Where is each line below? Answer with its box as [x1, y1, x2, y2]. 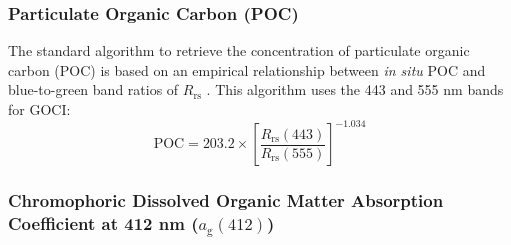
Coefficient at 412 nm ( [8, 210, 199, 235]
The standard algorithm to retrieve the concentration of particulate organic [8, 40, 470, 61]
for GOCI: [8, 99, 71, 119]
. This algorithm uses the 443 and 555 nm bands [206, 79, 504, 100]
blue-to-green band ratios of [8, 79, 179, 100]
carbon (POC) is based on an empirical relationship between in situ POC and [8, 59, 486, 80]
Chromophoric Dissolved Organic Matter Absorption [8, 188, 444, 213]
